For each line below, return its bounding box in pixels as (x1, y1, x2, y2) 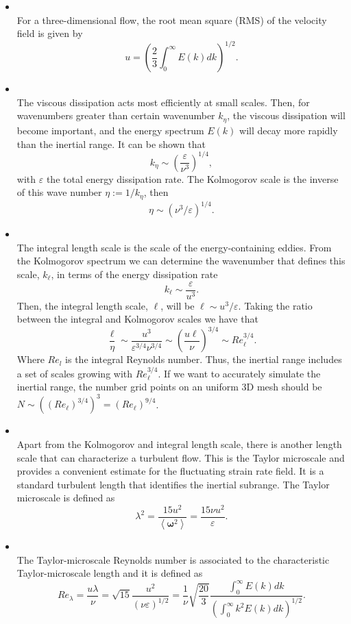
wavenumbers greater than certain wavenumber (16, 108, 215, 123)
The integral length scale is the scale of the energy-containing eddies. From (16, 240, 332, 254)
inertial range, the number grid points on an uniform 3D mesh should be (16, 379, 322, 394)
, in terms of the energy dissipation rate (51, 266, 218, 281)
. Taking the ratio (238, 298, 313, 312)
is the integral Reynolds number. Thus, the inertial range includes (65, 352, 342, 366)
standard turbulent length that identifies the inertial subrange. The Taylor (16, 477, 330, 491)
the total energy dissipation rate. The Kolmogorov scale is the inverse (46, 171, 339, 186)
